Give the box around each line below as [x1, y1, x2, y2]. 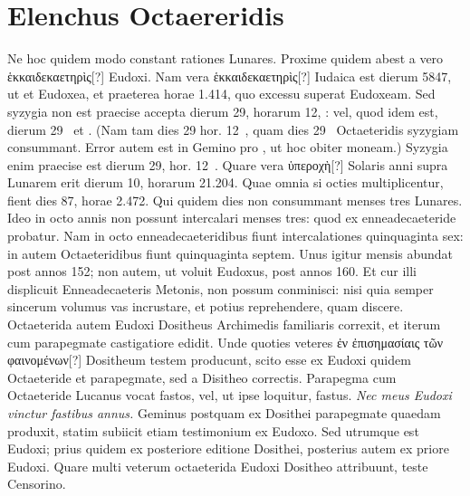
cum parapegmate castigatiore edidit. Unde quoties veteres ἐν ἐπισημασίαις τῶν [7, 332, 444, 351]
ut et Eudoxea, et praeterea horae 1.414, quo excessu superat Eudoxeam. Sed [7, 84, 436, 103]
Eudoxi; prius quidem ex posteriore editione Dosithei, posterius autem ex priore [7, 439, 449, 458]
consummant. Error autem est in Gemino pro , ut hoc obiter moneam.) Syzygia [7, 138, 448, 157]
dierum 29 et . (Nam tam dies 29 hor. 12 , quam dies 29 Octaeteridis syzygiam [7, 119, 459, 138]
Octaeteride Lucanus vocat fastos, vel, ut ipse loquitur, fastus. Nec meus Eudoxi [7, 386, 452, 405]
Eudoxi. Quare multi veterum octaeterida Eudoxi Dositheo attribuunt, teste [7, 456, 428, 475]
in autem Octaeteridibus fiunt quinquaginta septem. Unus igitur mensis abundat [7, 243, 454, 262]
